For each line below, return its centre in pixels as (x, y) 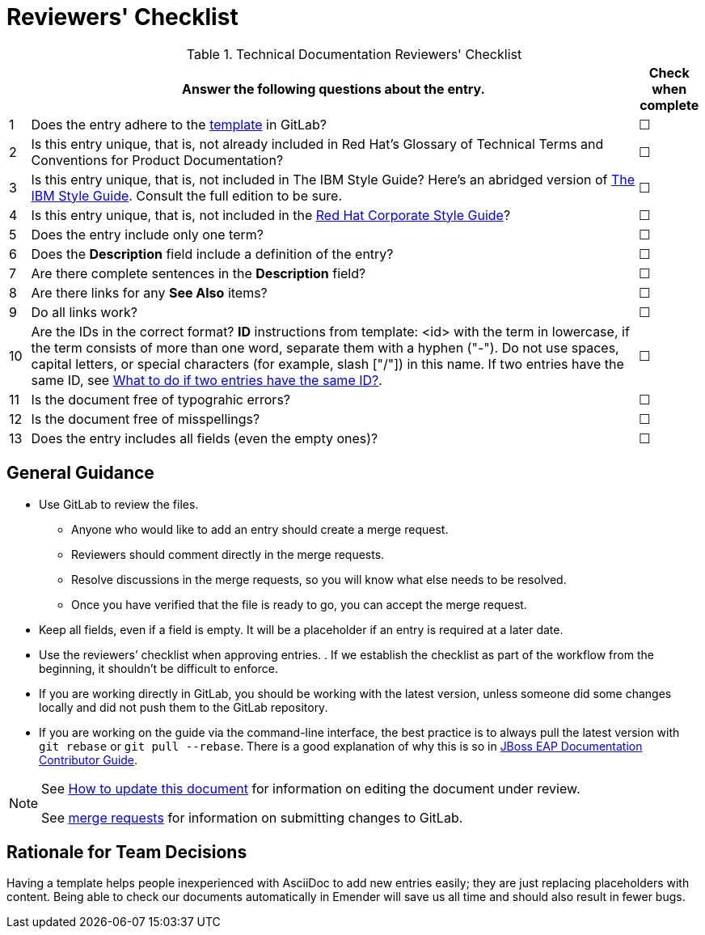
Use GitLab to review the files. (119, 504)
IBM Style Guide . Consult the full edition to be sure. (187, 195)
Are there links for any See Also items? (149, 292)
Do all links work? (84, 312)
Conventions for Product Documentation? (157, 160)
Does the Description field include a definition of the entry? (212, 254)
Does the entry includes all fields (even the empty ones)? (205, 438)
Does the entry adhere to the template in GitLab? (179, 124)
